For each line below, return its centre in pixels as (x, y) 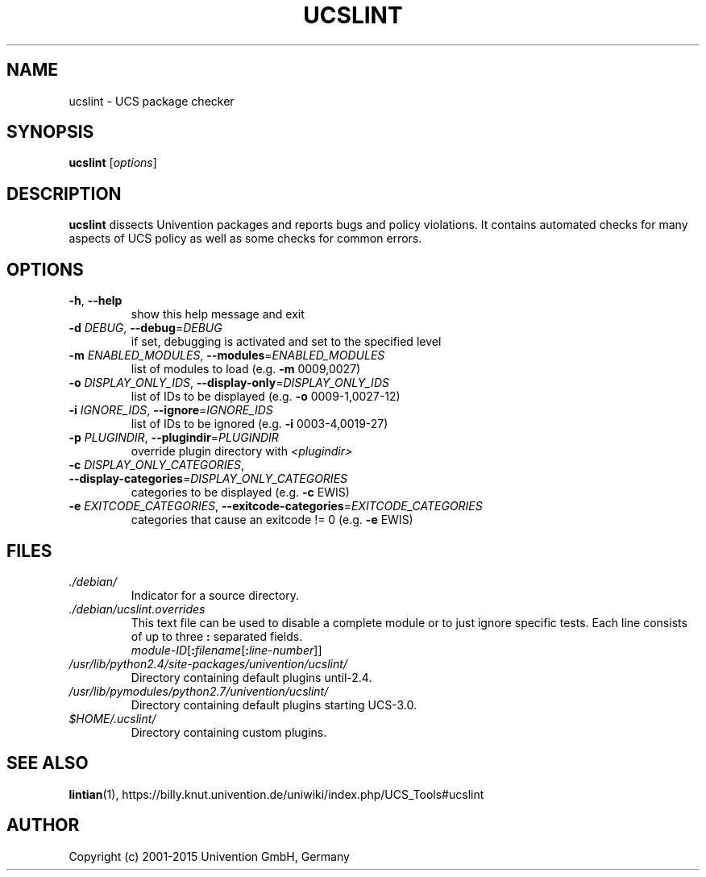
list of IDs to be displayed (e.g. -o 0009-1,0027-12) (266, 397)
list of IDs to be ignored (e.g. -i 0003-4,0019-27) (260, 424)
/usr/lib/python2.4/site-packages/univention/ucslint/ (208, 663)
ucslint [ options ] (113, 163)
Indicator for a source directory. (215, 595)
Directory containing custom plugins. (229, 732)
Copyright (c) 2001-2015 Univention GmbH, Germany (209, 856)
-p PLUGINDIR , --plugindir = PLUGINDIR (174, 438)
